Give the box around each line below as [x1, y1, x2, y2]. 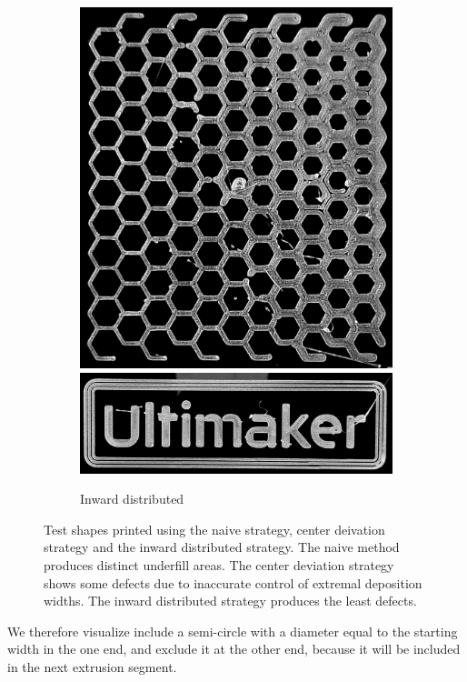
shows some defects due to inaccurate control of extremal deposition [44, 573, 422, 592]
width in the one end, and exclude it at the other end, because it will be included [7, 639, 461, 658]
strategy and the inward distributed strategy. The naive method [44, 537, 400, 557]
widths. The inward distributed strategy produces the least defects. [44, 591, 417, 610]
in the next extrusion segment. [7, 657, 177, 676]
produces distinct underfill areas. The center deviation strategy [44, 555, 394, 574]
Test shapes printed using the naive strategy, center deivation [44, 519, 385, 538]
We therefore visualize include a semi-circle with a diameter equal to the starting [7, 621, 458, 640]
